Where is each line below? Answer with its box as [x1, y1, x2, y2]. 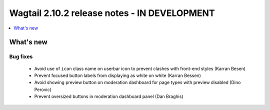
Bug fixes [9, 53, 33, 60]
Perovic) [34, 86, 52, 92]
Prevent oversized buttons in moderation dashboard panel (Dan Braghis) [34, 93, 183, 99]
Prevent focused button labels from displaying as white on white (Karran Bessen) [34, 72, 201, 78]
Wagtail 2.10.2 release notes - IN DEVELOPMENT [9, 7, 215, 18]
